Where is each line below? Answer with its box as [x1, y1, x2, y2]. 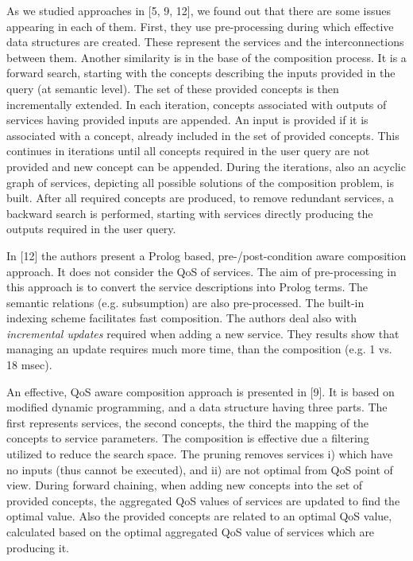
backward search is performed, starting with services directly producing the [6, 205, 373, 221]
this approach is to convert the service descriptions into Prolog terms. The [6, 279, 369, 295]
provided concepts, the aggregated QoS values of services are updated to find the [6, 492, 400, 508]
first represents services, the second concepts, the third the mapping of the [6, 414, 369, 430]
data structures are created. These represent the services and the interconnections [6, 33, 404, 50]
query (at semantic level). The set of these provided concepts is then [6, 80, 339, 96]
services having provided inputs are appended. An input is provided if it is [6, 111, 369, 128]
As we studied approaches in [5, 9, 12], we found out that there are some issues [6, 2, 391, 18]
